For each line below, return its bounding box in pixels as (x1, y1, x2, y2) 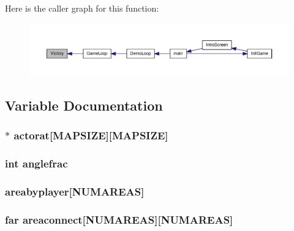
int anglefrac (5, 156, 68, 171)
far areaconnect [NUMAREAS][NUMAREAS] (5, 211, 233, 227)
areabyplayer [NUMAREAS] (5, 184, 145, 199)
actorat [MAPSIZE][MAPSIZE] (13, 128, 168, 143)
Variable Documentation (5, 96, 163, 115)
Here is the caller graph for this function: (5, 2, 159, 14)
